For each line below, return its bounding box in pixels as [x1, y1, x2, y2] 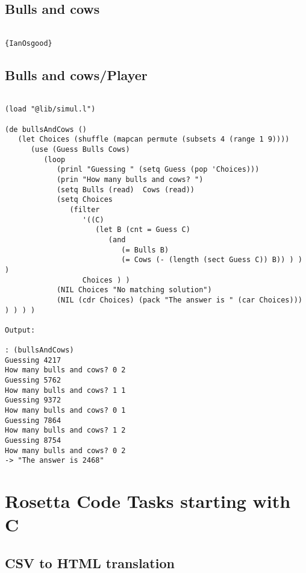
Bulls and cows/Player [5, 65, 148, 84]
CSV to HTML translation [5, 553, 175, 572]
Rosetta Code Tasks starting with [5, 489, 291, 513]
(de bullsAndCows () [5, 125, 87, 134]
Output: [5, 325, 36, 334]
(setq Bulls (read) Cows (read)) [56, 185, 195, 194]
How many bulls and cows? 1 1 [5, 386, 126, 395]
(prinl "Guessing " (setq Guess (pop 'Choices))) [56, 165, 260, 174]
